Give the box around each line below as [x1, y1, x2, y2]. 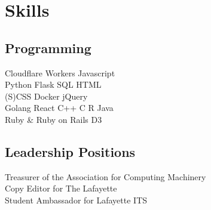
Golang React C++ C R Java [5, 101, 114, 114]
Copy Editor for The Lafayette [5, 182, 117, 194]
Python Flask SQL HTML [5, 78, 102, 91]
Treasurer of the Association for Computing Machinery [5, 170, 206, 183]
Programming [5, 38, 91, 57]
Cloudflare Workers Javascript [5, 66, 115, 79]
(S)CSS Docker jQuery [5, 89, 88, 102]
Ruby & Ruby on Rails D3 [5, 113, 102, 125]
